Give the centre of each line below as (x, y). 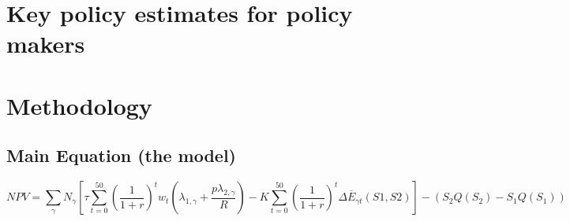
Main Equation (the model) (121, 155)
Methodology (79, 105)
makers (46, 44)
